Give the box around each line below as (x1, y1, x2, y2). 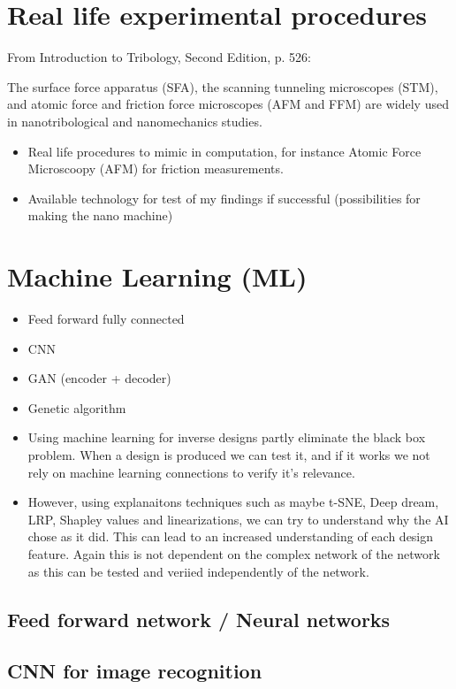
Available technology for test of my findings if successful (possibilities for (27, 188, 421, 207)
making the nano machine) (27, 206, 173, 225)
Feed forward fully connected (27, 310, 185, 327)
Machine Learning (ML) (7, 258, 308, 295)
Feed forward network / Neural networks (7, 605, 391, 632)
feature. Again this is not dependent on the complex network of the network (27, 544, 440, 563)
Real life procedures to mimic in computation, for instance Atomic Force (27, 142, 422, 160)
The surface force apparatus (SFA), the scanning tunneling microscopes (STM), (7, 77, 438, 96)
